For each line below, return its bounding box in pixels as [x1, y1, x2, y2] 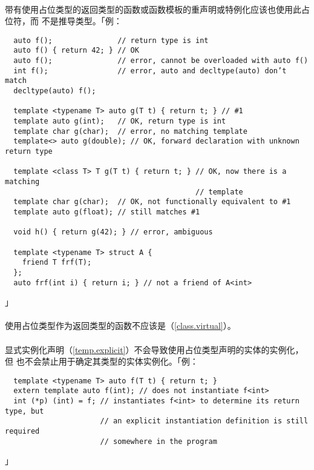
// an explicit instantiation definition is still [100, 417, 309, 426]
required [5, 427, 40, 436]
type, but [5, 406, 44, 415]
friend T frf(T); [22, 258, 92, 267]
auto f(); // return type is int [13, 36, 209, 45]
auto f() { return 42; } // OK [13, 46, 139, 55]
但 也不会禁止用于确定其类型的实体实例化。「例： [5, 355, 198, 368]
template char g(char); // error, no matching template [13, 127, 247, 136]
